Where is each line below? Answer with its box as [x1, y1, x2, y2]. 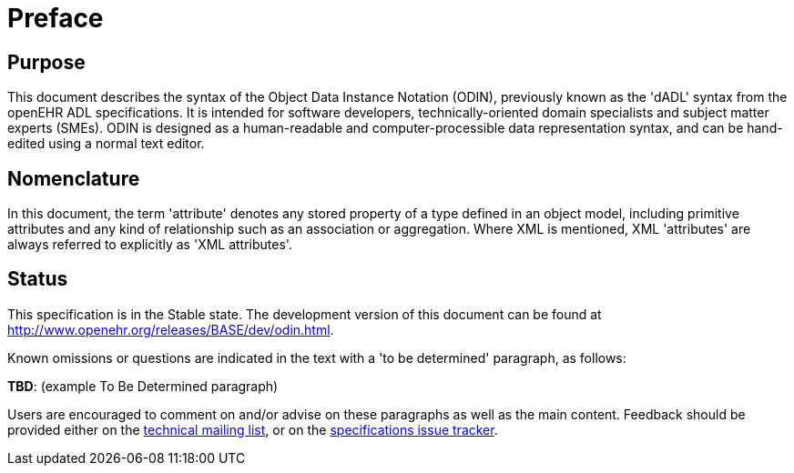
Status [7, 267, 68, 291]
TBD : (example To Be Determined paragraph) [7, 377, 279, 394]
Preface [7, 3, 104, 34]
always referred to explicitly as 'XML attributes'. [7, 236, 292, 253]
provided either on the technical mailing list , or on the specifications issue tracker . [7, 421, 498, 438]
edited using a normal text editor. [7, 136, 205, 152]
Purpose [7, 50, 86, 74]
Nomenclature [7, 166, 140, 190]
